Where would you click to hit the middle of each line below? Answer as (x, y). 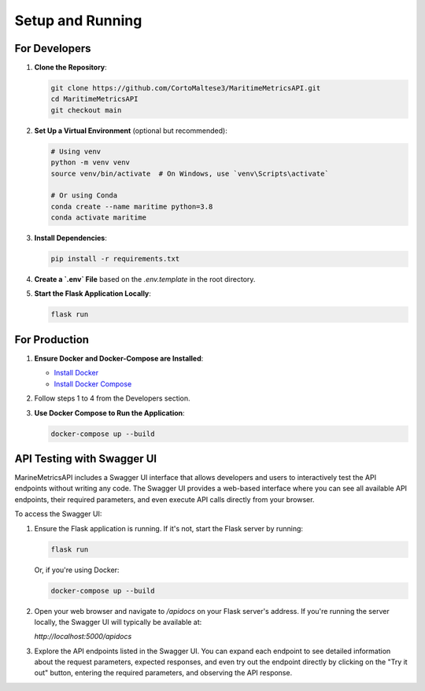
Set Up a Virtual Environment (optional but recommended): (131, 131)
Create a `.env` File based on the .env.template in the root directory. (145, 279)
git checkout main (86, 110)
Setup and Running (78, 20)
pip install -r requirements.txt (115, 259)
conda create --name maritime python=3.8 (132, 206)
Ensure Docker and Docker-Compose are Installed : (119, 358)
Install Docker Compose (93, 384)
